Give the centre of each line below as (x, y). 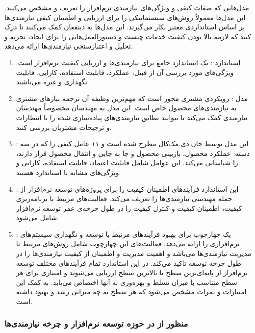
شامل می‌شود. (37, 218)
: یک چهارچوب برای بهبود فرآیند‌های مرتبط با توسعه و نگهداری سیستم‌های (123, 234)
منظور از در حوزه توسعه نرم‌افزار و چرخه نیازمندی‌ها (96, 323)
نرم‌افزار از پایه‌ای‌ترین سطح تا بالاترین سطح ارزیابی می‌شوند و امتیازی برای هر (132, 272)
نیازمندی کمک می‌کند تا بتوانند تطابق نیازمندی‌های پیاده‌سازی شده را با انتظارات (132, 117)
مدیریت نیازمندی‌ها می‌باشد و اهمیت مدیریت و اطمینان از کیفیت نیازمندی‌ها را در (134, 253)
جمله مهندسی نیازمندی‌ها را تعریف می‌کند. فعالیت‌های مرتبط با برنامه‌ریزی (124, 198)
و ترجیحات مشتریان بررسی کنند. (64, 127)
